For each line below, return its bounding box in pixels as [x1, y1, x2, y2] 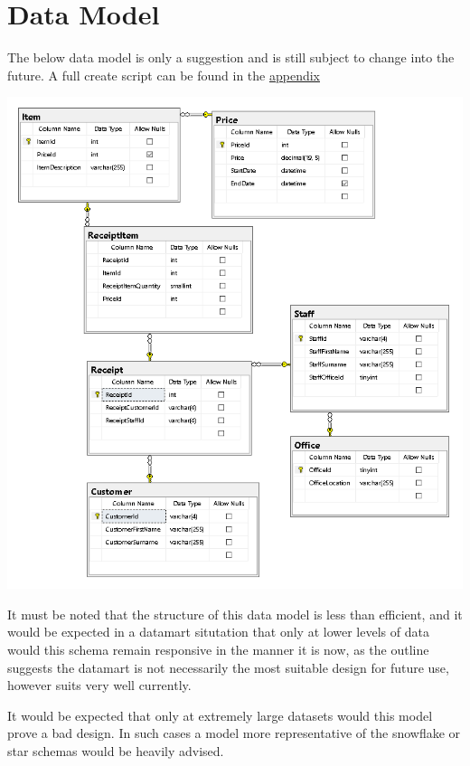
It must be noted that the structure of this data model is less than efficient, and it [7, 604, 463, 623]
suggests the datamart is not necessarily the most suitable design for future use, [7, 657, 449, 676]
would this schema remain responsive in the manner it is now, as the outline [7, 639, 429, 658]
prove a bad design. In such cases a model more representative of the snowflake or [7, 723, 461, 742]
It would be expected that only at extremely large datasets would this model [7, 705, 433, 724]
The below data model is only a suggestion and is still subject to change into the [7, 48, 455, 67]
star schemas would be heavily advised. [7, 741, 224, 760]
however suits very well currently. [7, 676, 192, 695]
